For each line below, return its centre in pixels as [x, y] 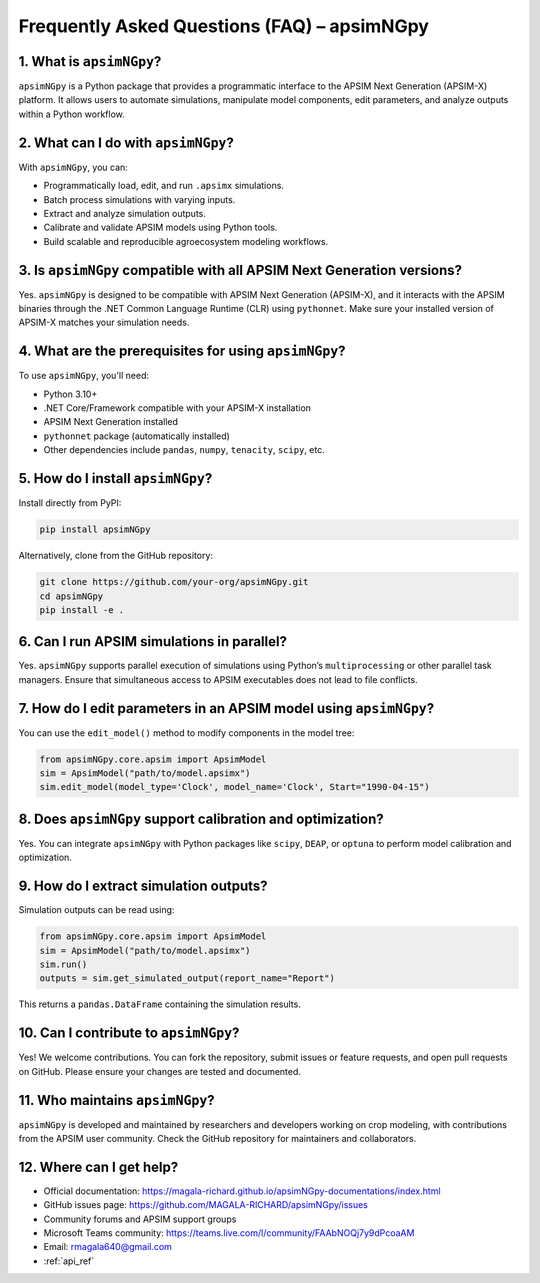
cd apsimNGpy [71, 596]
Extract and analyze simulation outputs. [125, 213]
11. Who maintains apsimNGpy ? [116, 1100]
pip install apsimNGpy [95, 529]
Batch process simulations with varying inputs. [139, 199]
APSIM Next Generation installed [111, 422]
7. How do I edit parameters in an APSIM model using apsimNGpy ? [226, 708]
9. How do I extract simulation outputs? [143, 886]
